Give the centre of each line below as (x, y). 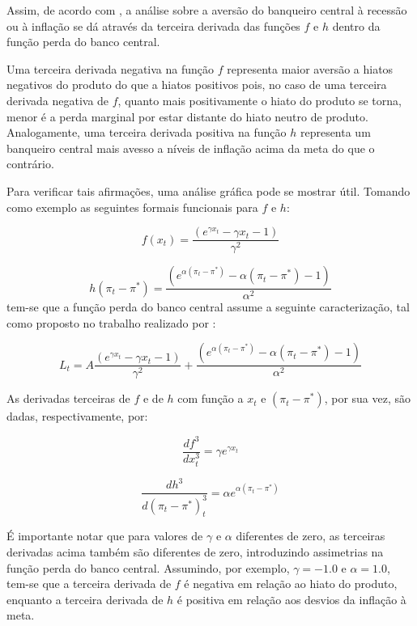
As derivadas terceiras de (68, 398)
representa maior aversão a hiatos (310, 68)
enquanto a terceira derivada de (85, 599)
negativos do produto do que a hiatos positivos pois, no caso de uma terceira (197, 85)
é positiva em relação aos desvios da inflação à (291, 599)
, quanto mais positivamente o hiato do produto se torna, (260, 100)
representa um (335, 132)
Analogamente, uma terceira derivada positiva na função (147, 132)
